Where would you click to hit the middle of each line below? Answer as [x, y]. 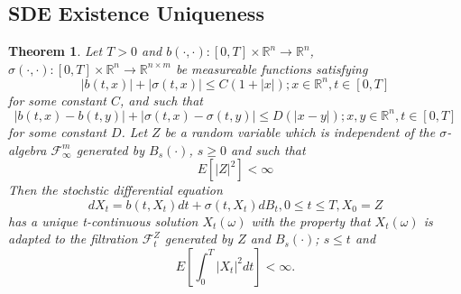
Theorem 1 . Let [55, 51]
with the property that [311, 220]
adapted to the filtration [73, 239]
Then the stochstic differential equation [115, 190]
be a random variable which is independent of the [300, 131]
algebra [28, 149]
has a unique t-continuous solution [103, 220]
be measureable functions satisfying [272, 68]
